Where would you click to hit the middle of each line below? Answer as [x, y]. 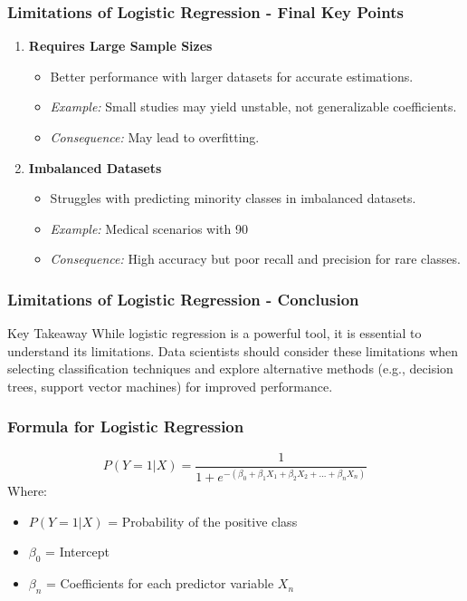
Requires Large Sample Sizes [120, 46]
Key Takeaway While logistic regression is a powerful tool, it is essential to [214, 333]
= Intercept [77, 552]
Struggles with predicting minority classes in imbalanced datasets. [233, 198]
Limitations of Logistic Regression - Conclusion [183, 299]
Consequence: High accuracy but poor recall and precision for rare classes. [255, 259]
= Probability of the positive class [203, 521]
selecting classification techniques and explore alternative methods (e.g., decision [230, 368]
